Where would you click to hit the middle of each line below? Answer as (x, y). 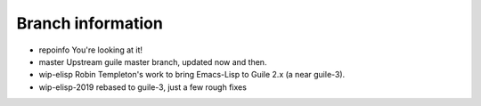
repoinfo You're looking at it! (90, 50)
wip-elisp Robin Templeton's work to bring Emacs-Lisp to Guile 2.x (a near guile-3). (192, 75)
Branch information (90, 23)
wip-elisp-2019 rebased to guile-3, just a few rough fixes (143, 87)
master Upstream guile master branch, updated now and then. (153, 61)
